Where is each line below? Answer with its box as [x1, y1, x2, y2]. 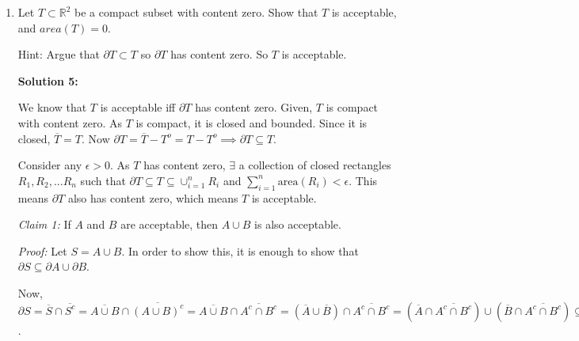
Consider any [17, 157, 82, 173]
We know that [17, 99, 87, 116]
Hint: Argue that [17, 46, 100, 63]
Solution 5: [17, 72, 78, 89]
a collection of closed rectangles [238, 157, 391, 173]
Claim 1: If [17, 216, 71, 233]
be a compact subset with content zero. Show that [74, 4, 318, 20]
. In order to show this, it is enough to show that [121, 242, 359, 259]
